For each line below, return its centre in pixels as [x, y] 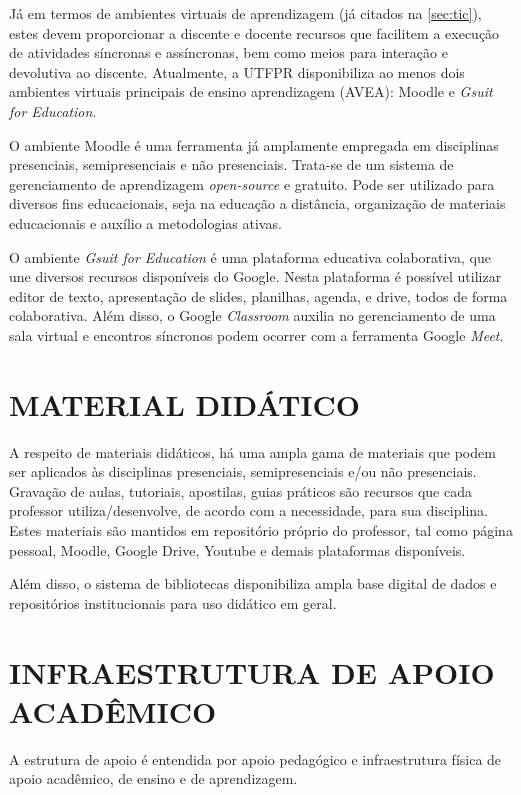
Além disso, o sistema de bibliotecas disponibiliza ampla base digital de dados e [253, 583]
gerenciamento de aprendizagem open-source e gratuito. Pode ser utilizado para [252, 183]
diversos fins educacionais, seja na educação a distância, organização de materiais [257, 203]
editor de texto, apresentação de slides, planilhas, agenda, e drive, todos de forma [258, 295]
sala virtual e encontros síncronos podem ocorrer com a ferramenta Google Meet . [256, 334]
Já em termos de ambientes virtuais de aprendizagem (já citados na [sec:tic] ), [245, 13]
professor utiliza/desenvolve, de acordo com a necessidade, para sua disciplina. [249, 510]
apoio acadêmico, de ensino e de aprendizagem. [153, 778]
